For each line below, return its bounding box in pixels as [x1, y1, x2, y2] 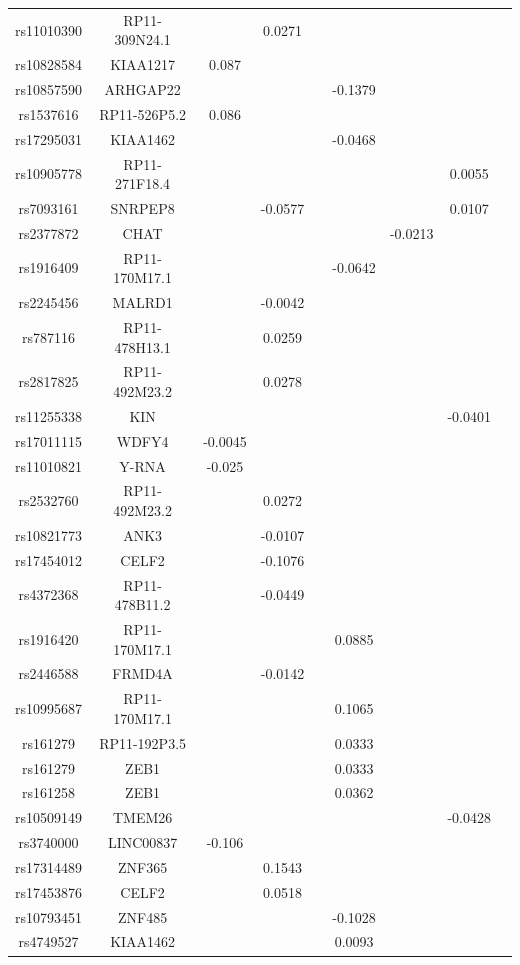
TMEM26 [112, 807, 173, 828]
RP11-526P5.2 [99, 103, 187, 124]
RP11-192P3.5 [99, 732, 187, 753]
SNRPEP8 [110, 198, 175, 218]
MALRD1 [112, 292, 173, 313]
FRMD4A [112, 663, 173, 684]
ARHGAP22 [104, 79, 181, 100]
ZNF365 [118, 856, 168, 877]
